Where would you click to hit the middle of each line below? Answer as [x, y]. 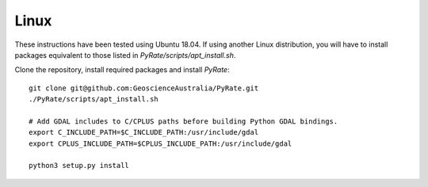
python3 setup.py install [79, 166]
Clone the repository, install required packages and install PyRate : [122, 70]
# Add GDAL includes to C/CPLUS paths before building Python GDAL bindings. [183, 121]
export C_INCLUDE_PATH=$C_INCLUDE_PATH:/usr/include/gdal [144, 132]
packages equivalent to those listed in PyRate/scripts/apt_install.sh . [125, 55]
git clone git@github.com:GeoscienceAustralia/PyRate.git [144, 88]
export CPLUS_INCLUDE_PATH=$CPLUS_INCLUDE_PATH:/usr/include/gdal [160, 143]
